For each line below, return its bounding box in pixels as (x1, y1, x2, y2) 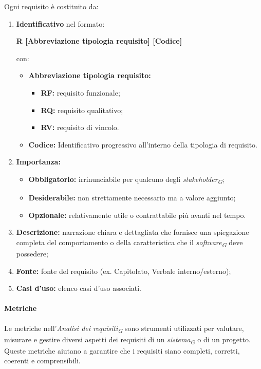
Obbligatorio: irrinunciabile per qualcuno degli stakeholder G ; (28, 173, 225, 186)
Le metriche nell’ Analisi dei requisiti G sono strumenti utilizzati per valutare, (4, 322, 244, 335)
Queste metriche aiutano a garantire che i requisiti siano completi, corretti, (4, 345, 240, 356)
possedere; (16, 248, 48, 259)
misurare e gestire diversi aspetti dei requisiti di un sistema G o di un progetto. (4, 334, 251, 346)
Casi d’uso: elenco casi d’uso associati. (16, 283, 142, 293)
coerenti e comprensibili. (4, 355, 81, 366)
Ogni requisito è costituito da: (4, 1, 99, 11)
